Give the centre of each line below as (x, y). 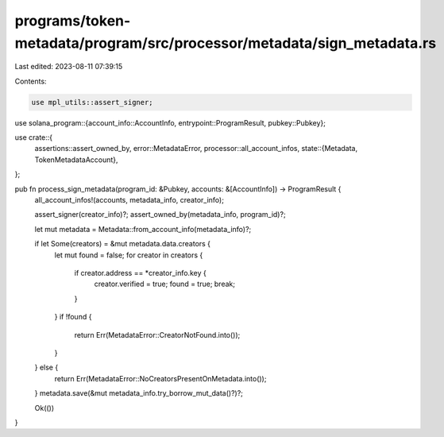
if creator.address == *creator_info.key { (140, 273)
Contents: (31, 81)
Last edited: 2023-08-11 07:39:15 (69, 67)
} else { (46, 367)
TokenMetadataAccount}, (76, 160)
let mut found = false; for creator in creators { (129, 255)
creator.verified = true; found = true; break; (165, 284)
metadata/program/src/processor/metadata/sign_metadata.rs (226, 43)
